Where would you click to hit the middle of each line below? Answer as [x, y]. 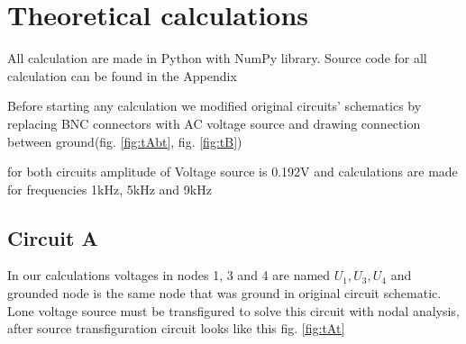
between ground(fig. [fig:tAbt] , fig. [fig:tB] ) [125, 141]
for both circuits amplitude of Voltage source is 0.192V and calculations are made [233, 172]
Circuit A [53, 237]
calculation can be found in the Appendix [122, 75]
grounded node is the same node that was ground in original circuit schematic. [224, 293]
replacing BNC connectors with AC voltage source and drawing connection [214, 123]
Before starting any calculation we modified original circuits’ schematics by [215, 106]
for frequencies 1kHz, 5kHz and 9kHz [110, 189]
